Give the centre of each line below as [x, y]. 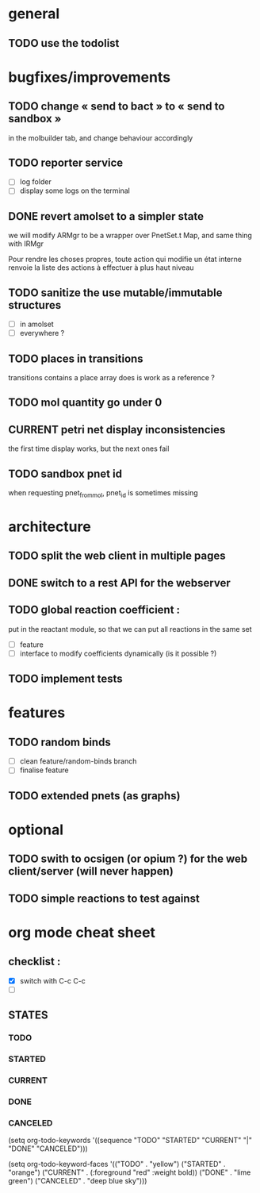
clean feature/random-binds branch [78, 761]
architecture [50, 527]
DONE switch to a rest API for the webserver [120, 583]
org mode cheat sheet [82, 932]
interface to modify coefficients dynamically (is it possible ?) [118, 653]
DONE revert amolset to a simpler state [106, 216]
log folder [35, 182]
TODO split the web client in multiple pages [117, 556]
